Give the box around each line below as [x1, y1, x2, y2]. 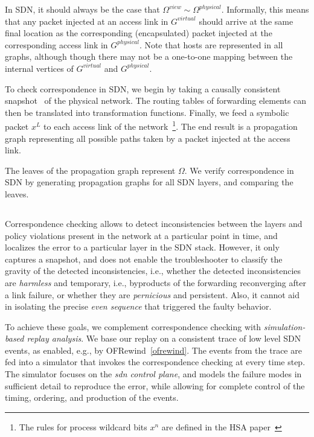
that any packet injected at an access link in [5, 14, 168, 27]
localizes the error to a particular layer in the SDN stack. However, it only [5, 241, 280, 254]
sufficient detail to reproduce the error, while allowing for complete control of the [5, 379, 305, 392]
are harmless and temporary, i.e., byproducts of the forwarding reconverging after [5, 276, 306, 289]
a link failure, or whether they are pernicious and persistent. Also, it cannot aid [5, 288, 300, 301]
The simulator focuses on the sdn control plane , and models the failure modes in [5, 368, 302, 380]
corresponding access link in [5, 38, 108, 51]
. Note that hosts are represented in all [139, 38, 283, 51]
